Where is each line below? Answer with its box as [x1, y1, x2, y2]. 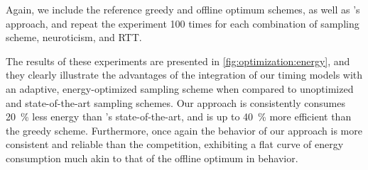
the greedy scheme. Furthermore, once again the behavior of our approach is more [6, 123, 362, 137]
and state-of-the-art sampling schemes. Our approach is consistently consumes [6, 95, 345, 110]
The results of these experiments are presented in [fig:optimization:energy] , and [6, 53, 350, 68]
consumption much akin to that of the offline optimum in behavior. [6, 150, 298, 165]
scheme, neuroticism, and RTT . [6, 30, 142, 45]
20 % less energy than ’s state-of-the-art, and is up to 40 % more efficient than [6, 109, 352, 124]
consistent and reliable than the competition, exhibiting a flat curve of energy [6, 137, 344, 152]
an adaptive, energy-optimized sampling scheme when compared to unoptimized [6, 81, 354, 96]
